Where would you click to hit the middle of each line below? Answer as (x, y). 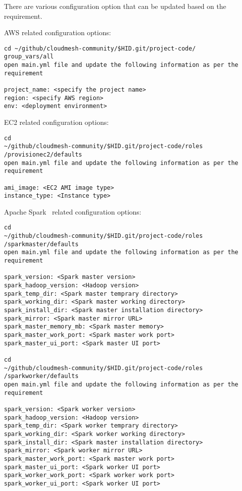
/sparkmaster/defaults (41, 244)
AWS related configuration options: (58, 32)
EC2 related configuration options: (57, 122)
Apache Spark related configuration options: (73, 211)
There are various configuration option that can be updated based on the (115, 6)
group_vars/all (29, 57)
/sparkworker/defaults (41, 376)
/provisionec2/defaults (43, 154)
